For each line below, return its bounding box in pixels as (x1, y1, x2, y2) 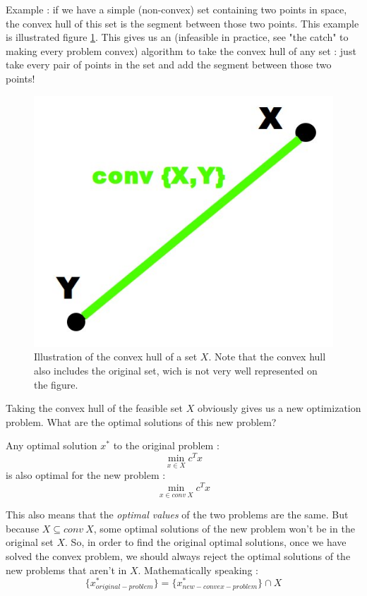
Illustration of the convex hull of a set (34, 349, 198, 364)
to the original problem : (113, 438, 219, 453)
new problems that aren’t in (6, 562, 127, 577)
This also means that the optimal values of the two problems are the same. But (6, 507, 349, 522)
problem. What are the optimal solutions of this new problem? (6, 414, 277, 429)
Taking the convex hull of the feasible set (6, 401, 183, 415)
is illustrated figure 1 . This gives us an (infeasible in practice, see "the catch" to (6, 30, 349, 44)
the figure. (34, 377, 78, 391)
